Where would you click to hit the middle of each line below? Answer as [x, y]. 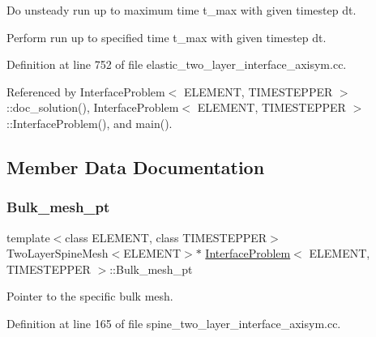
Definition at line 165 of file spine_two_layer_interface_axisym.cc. [174, 323]
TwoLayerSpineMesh [58, 253]
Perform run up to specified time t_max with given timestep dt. [167, 37]
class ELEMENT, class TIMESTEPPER [166, 237]
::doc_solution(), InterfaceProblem [93, 107]
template [28, 237]
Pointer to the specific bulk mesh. [90, 296]
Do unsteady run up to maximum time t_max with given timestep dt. [182, 10]
